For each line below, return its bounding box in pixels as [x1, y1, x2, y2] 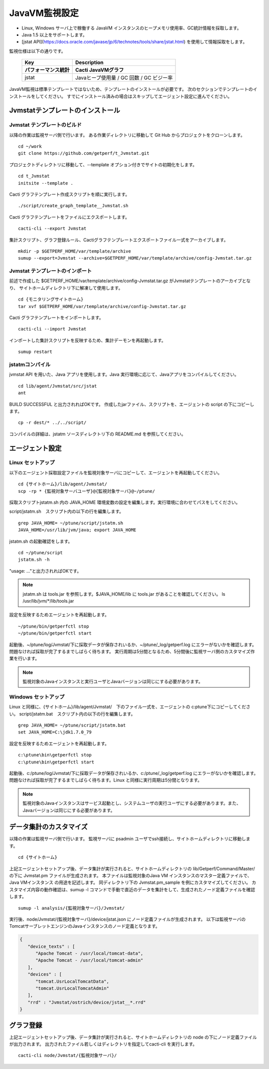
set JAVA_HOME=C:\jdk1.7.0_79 [18, 729, 92, 735]
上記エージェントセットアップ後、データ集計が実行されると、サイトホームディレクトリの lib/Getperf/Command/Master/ [9, 865, 255, 871]
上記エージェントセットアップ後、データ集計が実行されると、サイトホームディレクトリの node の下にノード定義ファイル [9, 1034, 258, 1040]
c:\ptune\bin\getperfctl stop [18, 752, 92, 758]
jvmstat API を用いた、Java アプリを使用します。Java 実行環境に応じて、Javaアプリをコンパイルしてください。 [9, 371, 239, 377]
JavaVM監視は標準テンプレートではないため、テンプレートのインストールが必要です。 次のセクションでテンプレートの [9, 86, 253, 92]
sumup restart [18, 349, 52, 355]
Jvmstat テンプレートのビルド [9, 121, 82, 128]
